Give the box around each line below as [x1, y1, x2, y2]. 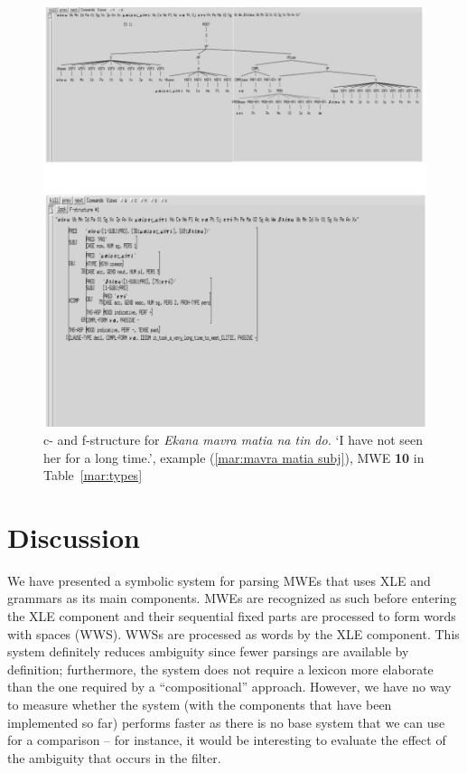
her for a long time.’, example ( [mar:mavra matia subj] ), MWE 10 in [43, 448, 425, 467]
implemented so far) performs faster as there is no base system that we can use [7, 712, 445, 731]
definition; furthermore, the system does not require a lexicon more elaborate [7, 659, 434, 678]
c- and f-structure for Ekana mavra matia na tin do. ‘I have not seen [43, 429, 424, 448]
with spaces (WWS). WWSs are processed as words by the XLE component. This [7, 624, 460, 643]
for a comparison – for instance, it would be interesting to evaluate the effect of [7, 731, 446, 749]
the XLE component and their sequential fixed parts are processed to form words [7, 607, 456, 626]
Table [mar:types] [43, 466, 143, 485]
